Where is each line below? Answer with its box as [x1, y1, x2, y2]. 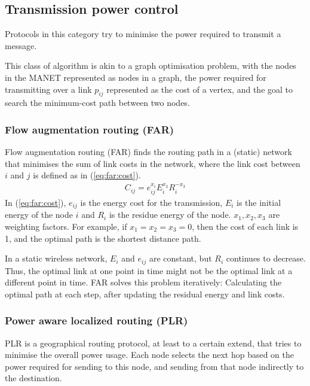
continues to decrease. [226, 252, 306, 265]
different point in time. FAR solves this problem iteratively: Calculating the [5, 276, 282, 288]
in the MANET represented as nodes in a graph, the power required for [5, 71, 266, 83]
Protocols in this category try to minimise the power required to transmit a [5, 28, 281, 40]
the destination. [5, 372, 62, 384]
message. [5, 39, 37, 51]
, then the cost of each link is [192, 220, 299, 232]
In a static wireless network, [5, 252, 108, 265]
